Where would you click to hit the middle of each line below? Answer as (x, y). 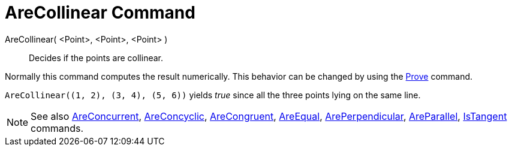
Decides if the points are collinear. (96, 58)
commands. (57, 128)
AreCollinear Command (100, 13)
